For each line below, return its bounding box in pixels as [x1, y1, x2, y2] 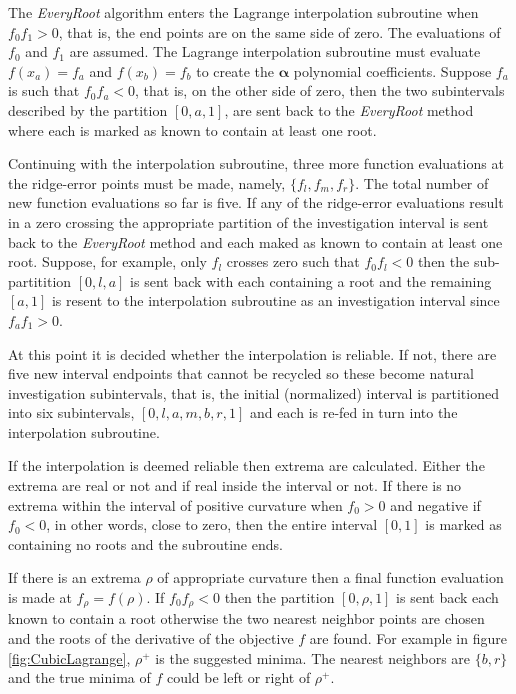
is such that [8, 80, 80, 101]
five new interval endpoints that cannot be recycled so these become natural [8, 363, 474, 384]
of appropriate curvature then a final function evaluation [157, 567, 504, 588]
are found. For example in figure [309, 628, 507, 649]
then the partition [224, 587, 335, 608]
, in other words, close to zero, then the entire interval [46, 514, 378, 535]
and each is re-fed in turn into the [249, 402, 458, 423]
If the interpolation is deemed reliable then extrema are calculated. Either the [8, 455, 485, 476]
